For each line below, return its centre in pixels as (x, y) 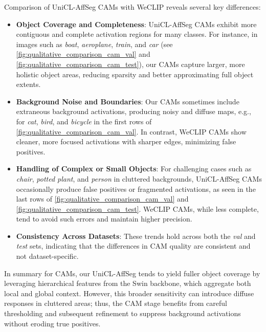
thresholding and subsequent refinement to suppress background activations (123, 313)
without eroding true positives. (52, 323)
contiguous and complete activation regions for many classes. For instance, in (137, 34)
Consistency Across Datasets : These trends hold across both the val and (136, 236)
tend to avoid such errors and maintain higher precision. (104, 219)
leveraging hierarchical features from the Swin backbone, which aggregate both (128, 283)
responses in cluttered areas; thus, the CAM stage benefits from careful (116, 303)
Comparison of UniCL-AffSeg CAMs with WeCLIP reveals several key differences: (132, 7)
